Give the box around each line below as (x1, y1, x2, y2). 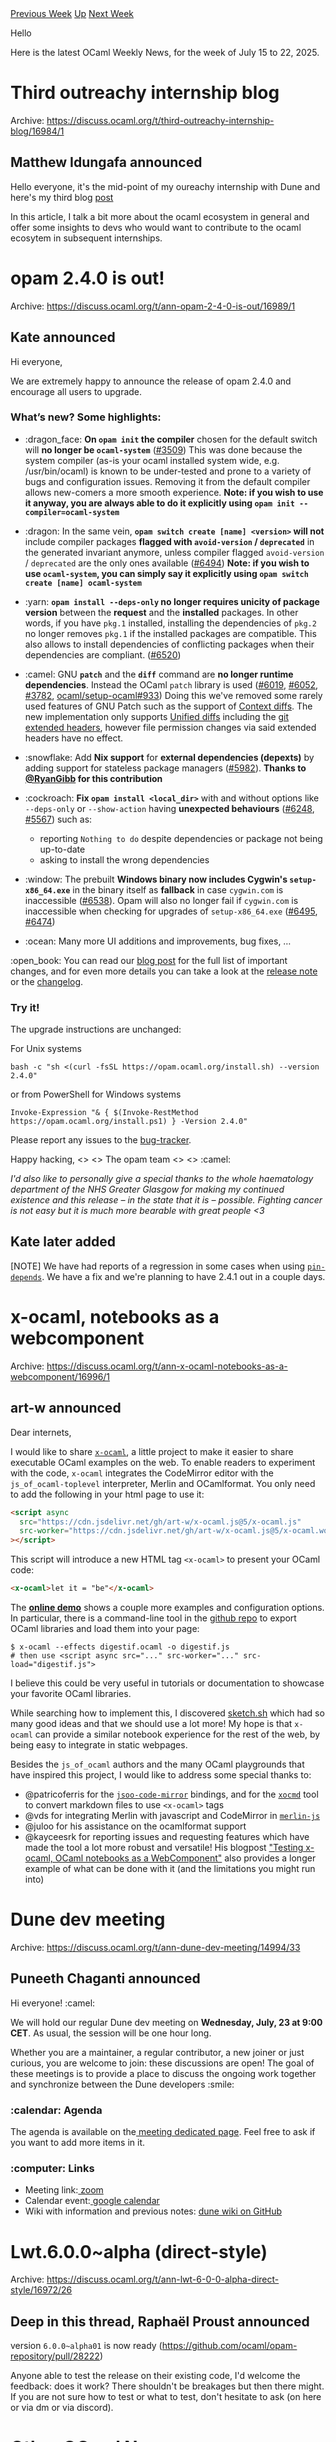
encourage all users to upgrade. (10, 385, 143, 397)
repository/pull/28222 (10, 2350, 100, 2362)
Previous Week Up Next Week (10, 8, 135, 19)
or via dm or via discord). (10, 2402, 114, 2414)
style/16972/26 (10, 2284, 73, 2296)
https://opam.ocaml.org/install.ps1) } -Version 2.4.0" (10, 1117, 248, 1127)
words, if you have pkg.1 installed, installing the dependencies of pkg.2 (24, 617, 317, 629)
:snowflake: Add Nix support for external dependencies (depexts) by (24, 751, 315, 763)
